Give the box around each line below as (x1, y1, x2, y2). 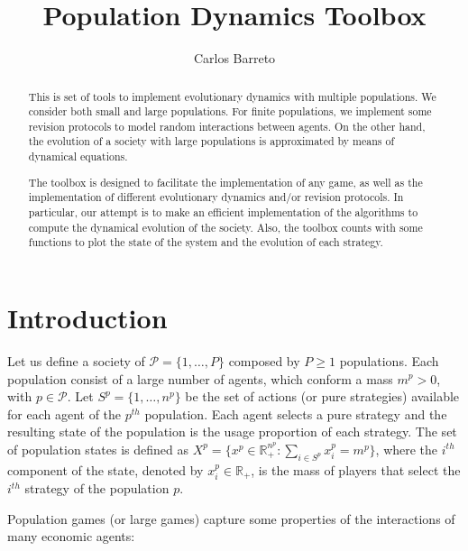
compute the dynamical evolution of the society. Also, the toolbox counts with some (28, 219, 423, 234)
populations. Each (339, 351, 439, 370)
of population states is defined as (7, 439, 188, 458)
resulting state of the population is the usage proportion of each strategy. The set (7, 422, 457, 441)
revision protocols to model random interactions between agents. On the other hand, (28, 118, 426, 133)
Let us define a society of (7, 351, 145, 370)
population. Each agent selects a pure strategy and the (144, 404, 447, 423)
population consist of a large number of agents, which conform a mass (7, 369, 393, 388)
